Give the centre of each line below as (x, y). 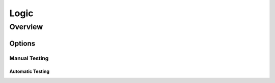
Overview (26, 27)
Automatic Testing (30, 71)
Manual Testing (29, 58)
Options (22, 43)
